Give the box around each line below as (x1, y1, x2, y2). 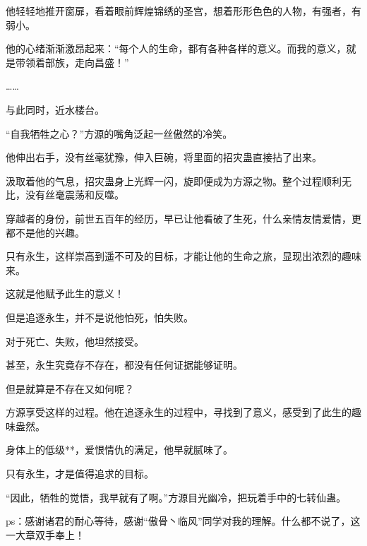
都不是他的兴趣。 (6, 225, 85, 239)
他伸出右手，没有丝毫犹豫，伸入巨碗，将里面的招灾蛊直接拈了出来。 (6, 150, 322, 165)
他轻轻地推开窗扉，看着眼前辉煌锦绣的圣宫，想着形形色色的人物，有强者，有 (6, 4, 361, 18)
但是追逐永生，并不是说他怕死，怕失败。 (6, 309, 193, 324)
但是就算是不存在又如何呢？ (6, 381, 134, 396)
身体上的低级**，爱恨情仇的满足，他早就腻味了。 (6, 442, 233, 457)
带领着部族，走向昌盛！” (15, 54, 129, 69)
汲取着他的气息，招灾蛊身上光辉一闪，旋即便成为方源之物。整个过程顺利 (6, 173, 342, 188)
